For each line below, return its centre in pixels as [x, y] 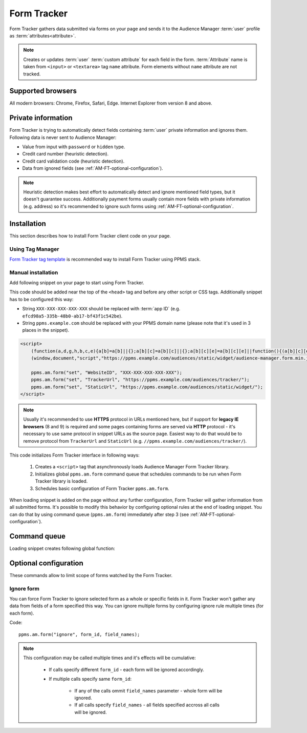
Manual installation [34, 272]
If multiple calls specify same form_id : [90, 679]
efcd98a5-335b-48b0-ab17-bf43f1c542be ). [72, 316]
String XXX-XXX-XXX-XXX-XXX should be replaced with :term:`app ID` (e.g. [101, 309]
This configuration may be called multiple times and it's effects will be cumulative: [110, 658]
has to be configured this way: [41, 299]
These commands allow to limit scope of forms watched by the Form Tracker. [91, 575]
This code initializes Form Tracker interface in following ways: [75, 455]
